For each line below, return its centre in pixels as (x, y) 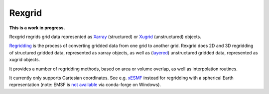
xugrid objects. (25, 60)
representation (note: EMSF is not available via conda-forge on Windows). (85, 85)
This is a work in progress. (37, 28)
